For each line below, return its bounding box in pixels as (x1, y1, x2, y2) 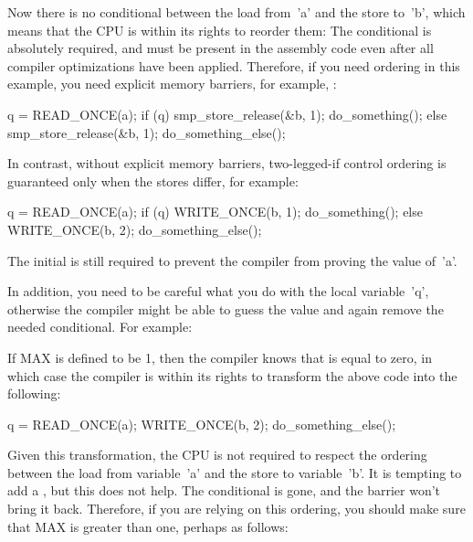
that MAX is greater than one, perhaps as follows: (7, 516, 289, 536)
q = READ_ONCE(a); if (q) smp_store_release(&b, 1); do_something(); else (7, 104, 447, 123)
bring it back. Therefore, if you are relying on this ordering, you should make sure (7, 499, 466, 518)
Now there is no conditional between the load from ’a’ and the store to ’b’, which (7, 3, 466, 21)
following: (7, 384, 61, 403)
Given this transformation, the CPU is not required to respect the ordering (7, 445, 427, 464)
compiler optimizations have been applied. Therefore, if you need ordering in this (7, 56, 460, 75)
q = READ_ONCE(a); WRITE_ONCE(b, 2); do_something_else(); (7, 414, 396, 433)
